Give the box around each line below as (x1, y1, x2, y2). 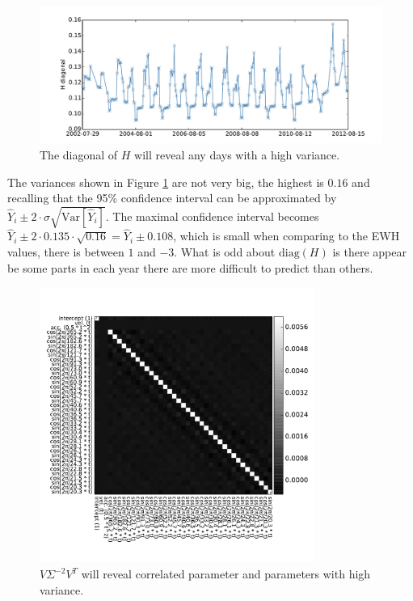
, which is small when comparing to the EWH (173, 227, 400, 244)
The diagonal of (40, 146, 118, 163)
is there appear (332, 243, 407, 260)
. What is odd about (174, 243, 276, 260)
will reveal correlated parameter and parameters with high (81, 565, 371, 582)
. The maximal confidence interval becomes (105, 207, 319, 224)
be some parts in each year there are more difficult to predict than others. (7, 259, 373, 276)
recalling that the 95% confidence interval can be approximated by (7, 189, 337, 206)
